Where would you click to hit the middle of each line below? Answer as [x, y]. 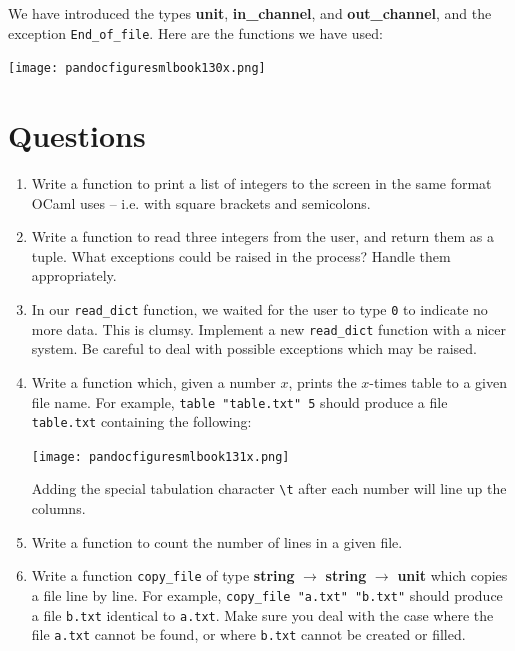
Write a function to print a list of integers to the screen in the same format [261, 183]
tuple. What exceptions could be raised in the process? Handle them [241, 255]
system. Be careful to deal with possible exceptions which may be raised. [254, 348]
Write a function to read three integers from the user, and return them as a [262, 236]
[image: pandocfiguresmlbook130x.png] [137, 68]
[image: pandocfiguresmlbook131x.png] [160, 456]
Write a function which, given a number [153, 381]
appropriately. [74, 275]
